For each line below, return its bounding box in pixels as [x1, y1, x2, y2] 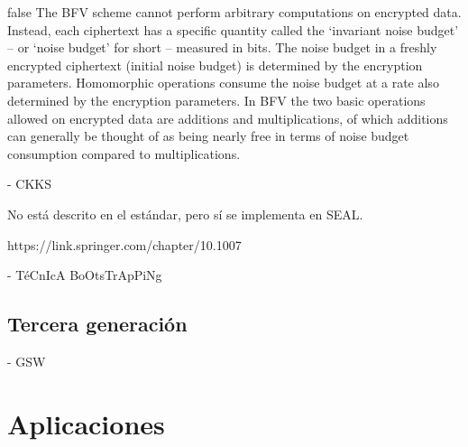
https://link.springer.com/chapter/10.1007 [7, 235, 242, 254]
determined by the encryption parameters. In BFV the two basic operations [7, 90, 426, 109]
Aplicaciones [7, 405, 165, 442]
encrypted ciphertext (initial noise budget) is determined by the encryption [7, 55, 423, 74]
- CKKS [7, 174, 51, 193]
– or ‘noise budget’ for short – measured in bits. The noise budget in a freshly [7, 38, 437, 57]
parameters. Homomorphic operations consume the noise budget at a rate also [7, 73, 439, 92]
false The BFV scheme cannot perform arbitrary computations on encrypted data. [7, 3, 462, 21]
